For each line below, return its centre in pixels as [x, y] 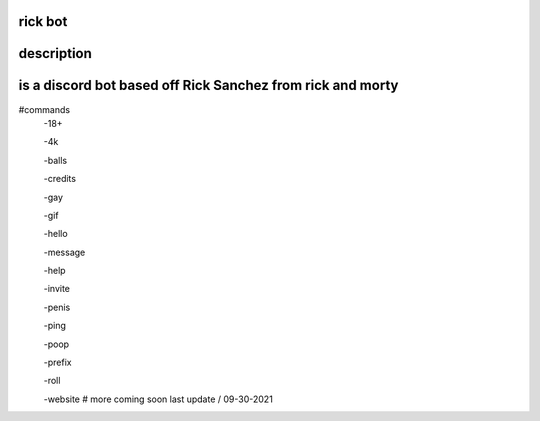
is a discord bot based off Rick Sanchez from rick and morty [208, 85]
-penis [57, 307]
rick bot [43, 21]
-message [64, 252]
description [55, 53]
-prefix [57, 362]
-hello [56, 234]
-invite [56, 289]
